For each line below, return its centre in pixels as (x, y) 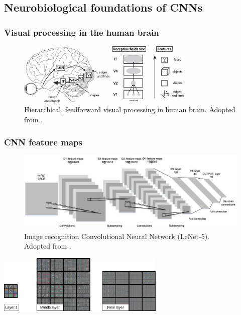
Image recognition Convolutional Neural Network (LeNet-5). (117, 236)
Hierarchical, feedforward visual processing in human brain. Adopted (130, 109)
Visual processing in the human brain (82, 32)
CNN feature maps (43, 142)
